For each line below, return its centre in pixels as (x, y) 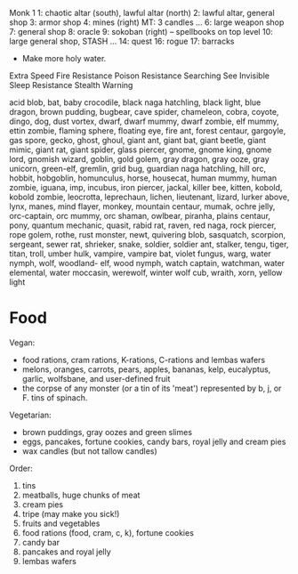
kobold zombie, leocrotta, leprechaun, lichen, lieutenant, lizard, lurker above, (149, 197)
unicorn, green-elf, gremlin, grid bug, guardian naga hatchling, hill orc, (138, 169)
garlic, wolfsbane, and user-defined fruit (96, 378)
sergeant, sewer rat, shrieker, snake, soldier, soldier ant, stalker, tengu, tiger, (149, 244)
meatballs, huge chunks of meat (81, 495)
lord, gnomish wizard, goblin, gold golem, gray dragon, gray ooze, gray (139, 159)
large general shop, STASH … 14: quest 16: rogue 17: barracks (122, 41)
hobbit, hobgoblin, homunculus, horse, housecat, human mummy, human (143, 178)
